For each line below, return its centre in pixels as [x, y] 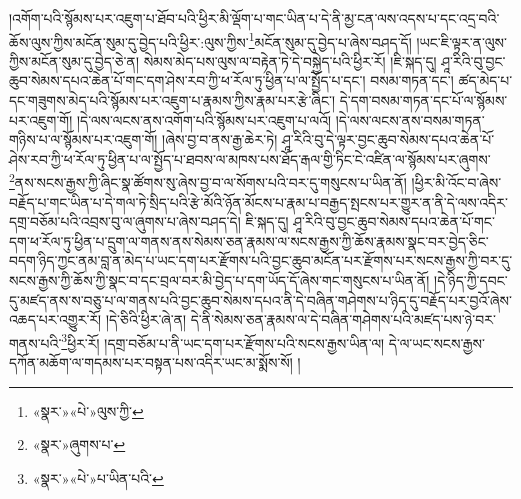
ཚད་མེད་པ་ [485, 80]
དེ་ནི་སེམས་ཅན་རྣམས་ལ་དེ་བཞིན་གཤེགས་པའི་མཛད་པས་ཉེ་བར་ [343, 319]
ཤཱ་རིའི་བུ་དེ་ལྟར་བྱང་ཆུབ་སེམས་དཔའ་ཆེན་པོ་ [388, 139]
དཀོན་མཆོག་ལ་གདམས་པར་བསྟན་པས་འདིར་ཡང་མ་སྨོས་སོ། [151, 362]
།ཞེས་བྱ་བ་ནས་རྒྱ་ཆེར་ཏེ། [220, 139]
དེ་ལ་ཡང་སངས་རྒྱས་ [436, 342]
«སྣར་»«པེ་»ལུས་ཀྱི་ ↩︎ [88, 410]
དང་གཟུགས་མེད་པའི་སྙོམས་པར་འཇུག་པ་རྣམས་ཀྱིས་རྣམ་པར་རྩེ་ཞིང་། [172, 100]
